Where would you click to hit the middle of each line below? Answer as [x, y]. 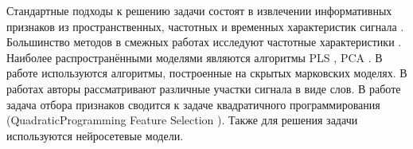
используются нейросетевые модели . [95, 135]
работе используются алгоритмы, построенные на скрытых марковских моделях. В [207, 73]
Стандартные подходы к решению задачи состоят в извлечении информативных [199, 10]
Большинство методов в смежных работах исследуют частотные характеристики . [204, 42]
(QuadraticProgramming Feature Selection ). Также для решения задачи [182, 120]
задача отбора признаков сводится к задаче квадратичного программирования [193, 104]
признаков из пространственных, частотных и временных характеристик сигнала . [205, 26]
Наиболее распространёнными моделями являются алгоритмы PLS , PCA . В [195, 57]
